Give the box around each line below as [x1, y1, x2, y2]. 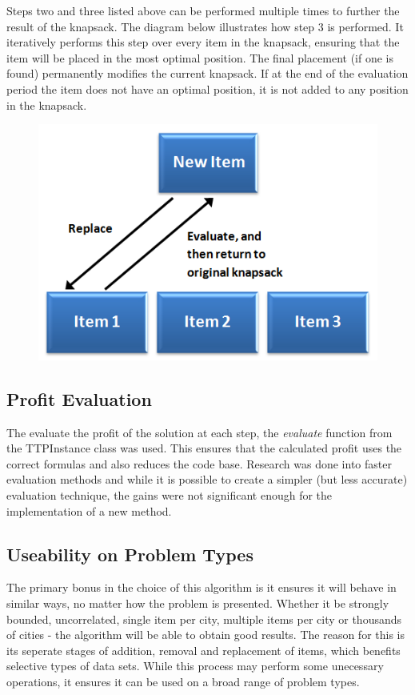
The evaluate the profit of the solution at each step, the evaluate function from [6, 424, 393, 440]
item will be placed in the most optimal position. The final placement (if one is [6, 49, 393, 66]
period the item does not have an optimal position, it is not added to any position [6, 80, 409, 97]
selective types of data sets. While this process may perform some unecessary [6, 657, 384, 674]
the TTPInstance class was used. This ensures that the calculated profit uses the [6, 440, 402, 456]
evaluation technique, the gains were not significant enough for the [6, 487, 333, 504]
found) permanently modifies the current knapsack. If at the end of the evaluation [6, 65, 409, 82]
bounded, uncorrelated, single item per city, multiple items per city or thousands [6, 610, 402, 627]
